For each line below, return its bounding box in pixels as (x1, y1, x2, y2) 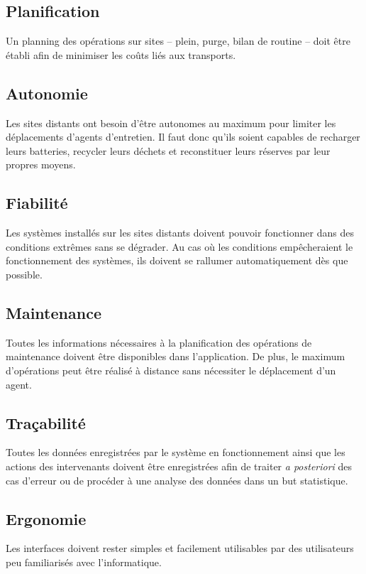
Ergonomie (6, 507, 87, 529)
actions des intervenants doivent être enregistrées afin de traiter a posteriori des (6, 458, 353, 473)
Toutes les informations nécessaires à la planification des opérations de (6, 335, 312, 350)
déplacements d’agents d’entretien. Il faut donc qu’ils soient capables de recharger (6, 129, 360, 144)
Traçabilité (6, 411, 86, 433)
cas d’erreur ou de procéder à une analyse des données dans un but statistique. (6, 472, 348, 487)
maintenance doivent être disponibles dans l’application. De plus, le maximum (6, 349, 345, 364)
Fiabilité (6, 192, 68, 214)
